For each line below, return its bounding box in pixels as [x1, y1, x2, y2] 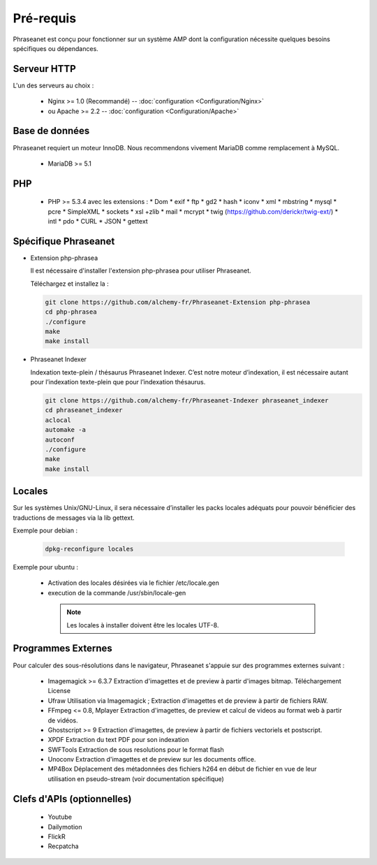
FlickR [47, 832, 66, 841]
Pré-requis [13, 10, 77, 26]
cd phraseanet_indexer [45, 406, 123, 414]
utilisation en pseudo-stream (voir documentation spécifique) [47, 774, 225, 783]
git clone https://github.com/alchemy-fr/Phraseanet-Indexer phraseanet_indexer [45, 397, 329, 405]
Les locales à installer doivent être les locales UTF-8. [66, 620, 219, 629]
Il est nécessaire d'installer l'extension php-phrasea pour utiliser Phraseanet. [30, 266, 251, 275]
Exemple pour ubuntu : [13, 563, 78, 572]
